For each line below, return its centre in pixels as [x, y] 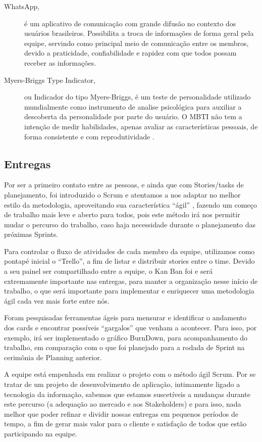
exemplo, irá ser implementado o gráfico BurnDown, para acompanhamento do [126, 337]
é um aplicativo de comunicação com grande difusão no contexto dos [130, 23]
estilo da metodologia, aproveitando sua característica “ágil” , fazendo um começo [130, 204]
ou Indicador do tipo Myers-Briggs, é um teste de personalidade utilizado [138, 97]
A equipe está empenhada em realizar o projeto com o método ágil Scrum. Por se [130, 374]
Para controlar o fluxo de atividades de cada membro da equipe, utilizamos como [129, 251]
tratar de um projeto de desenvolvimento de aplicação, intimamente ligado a [122, 384]
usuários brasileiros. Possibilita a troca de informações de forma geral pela [139, 33]
